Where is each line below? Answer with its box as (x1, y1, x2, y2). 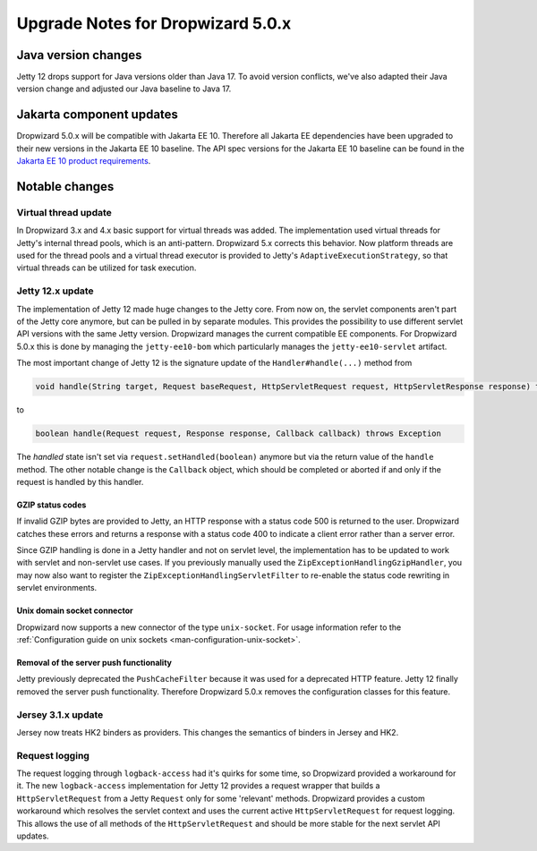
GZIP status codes (16, 499, 87, 510)
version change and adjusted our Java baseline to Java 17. (16, 83, 232, 94)
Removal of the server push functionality (16, 658, 173, 668)
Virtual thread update (16, 206, 112, 218)
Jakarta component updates (16, 107, 179, 123)
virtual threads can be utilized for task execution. (16, 262, 197, 273)
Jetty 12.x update (16, 285, 94, 297)
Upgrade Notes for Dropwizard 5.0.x (16, 13, 292, 33)
